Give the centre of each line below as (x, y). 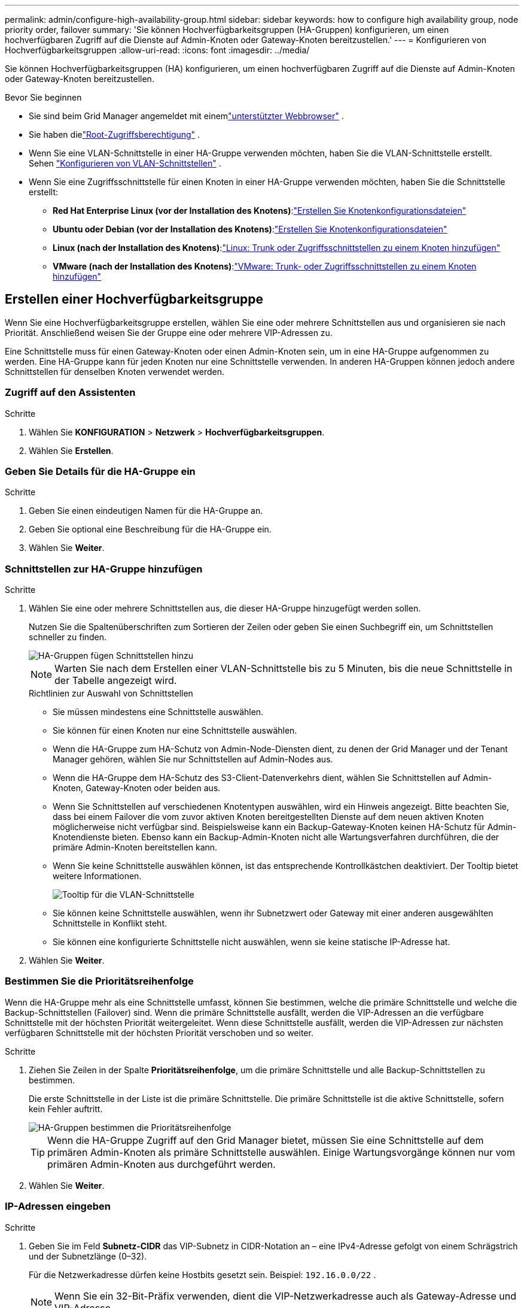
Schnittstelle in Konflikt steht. (110, 924)
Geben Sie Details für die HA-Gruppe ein (100, 471)
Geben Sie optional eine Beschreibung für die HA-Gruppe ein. (150, 529)
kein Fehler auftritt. (66, 1109)
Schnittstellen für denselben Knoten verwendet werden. (115, 371)
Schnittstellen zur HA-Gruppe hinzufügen (104, 569)
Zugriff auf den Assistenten (70, 393)
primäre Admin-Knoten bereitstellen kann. (135, 847)
